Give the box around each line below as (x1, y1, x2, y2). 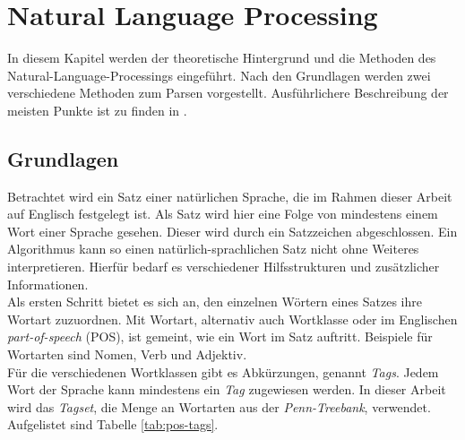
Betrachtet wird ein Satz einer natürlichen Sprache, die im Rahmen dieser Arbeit (7, 186, 452, 205)
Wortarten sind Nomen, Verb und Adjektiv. (7, 345, 247, 364)
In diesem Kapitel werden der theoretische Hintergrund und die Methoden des (7, 48, 436, 67)
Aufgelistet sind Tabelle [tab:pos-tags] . (7, 415, 219, 434)
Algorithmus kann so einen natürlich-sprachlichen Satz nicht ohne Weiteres (7, 239, 419, 258)
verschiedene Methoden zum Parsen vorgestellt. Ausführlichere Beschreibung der (7, 83, 449, 102)
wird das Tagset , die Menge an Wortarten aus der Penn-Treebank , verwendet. (7, 397, 431, 416)
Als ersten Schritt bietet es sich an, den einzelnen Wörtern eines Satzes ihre (7, 292, 422, 311)
